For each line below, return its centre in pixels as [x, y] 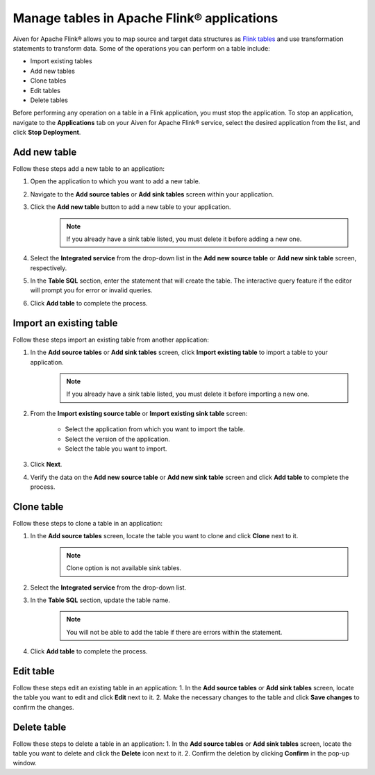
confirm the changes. [43, 707]
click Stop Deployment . [47, 133]
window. [25, 763]
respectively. [49, 268]
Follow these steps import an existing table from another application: [111, 340]
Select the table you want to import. [116, 449]
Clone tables [48, 81]
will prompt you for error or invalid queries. [91, 290]
